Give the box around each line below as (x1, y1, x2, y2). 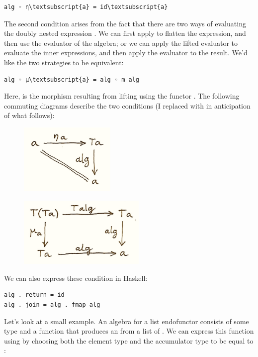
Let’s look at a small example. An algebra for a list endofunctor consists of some (4, 316, 249, 326)
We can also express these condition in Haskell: (4, 272, 148, 283)
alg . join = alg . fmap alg (4, 301, 100, 308)
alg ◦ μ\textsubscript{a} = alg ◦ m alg (4, 76, 140, 83)
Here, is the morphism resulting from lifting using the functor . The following (4, 91, 240, 101)
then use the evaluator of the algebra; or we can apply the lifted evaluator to (4, 37, 238, 48)
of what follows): (4, 110, 55, 120)
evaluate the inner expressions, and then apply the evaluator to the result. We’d (4, 47, 248, 58)
